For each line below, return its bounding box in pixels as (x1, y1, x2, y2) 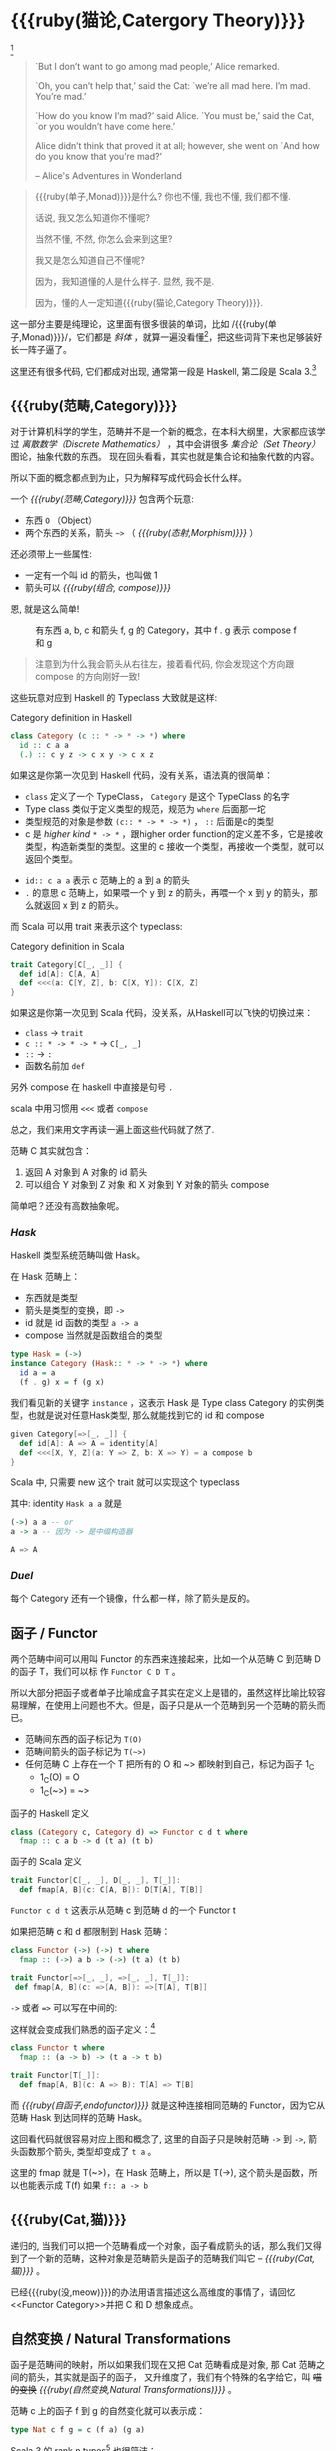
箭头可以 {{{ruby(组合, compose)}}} (24, 582, 172, 594)
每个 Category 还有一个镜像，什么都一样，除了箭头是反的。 (10, 1592, 255, 1605)
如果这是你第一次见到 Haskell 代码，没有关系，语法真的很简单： (10, 769, 273, 781)
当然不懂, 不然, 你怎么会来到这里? (34, 232, 173, 245)
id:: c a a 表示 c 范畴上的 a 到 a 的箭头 (24, 874, 190, 886)
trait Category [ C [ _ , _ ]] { (10, 959, 123, 970)
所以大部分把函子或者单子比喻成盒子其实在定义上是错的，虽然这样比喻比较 (10, 1687, 317, 1699)
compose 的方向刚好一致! (34, 671, 140, 683)
